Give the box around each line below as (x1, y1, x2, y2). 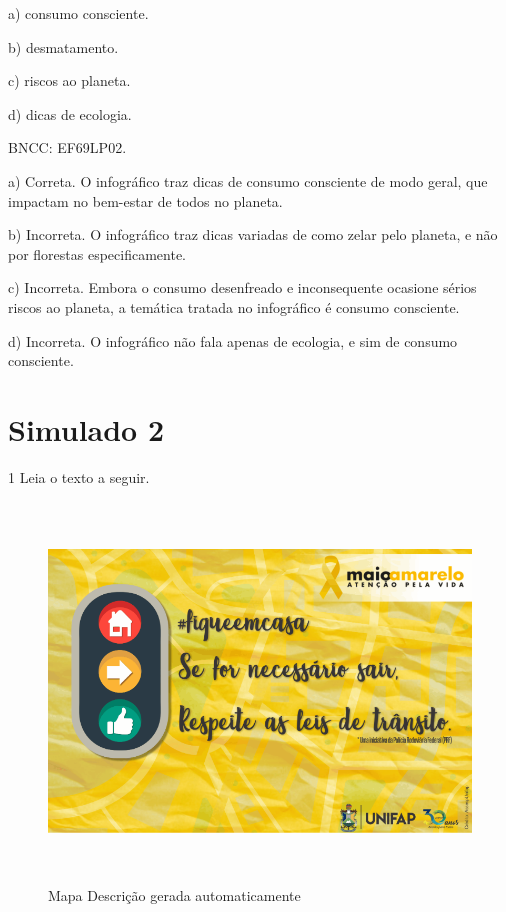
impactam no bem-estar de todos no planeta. (8, 190, 283, 211)
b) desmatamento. (8, 36, 119, 57)
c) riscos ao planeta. (8, 70, 131, 91)
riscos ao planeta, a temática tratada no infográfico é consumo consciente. (8, 296, 460, 317)
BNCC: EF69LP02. (8, 137, 127, 158)
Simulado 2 (8, 408, 165, 449)
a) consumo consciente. (8, 3, 149, 23)
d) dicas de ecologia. (8, 103, 132, 124)
